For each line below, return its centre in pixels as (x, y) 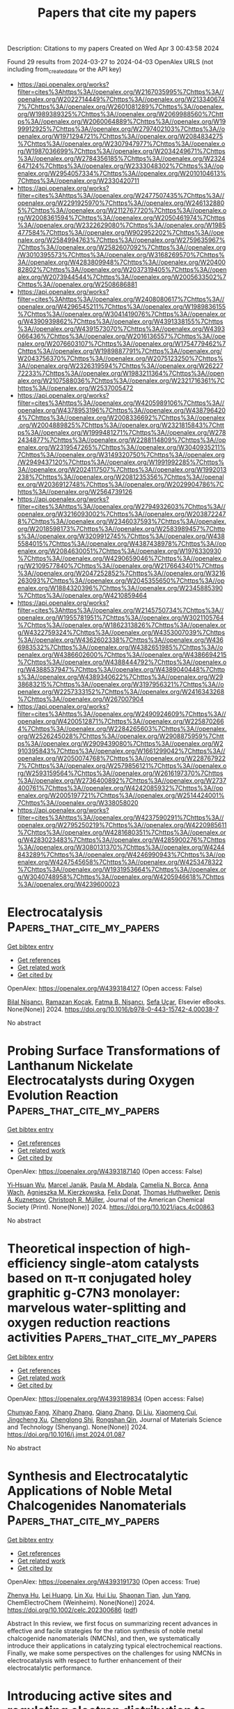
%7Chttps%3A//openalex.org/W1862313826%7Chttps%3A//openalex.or (122, 624)
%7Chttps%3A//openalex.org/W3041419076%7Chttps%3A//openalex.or (122, 314)
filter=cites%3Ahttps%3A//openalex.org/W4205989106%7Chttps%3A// (121, 403)
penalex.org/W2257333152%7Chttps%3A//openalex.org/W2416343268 (121, 691)
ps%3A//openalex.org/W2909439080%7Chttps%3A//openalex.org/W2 (120, 743)
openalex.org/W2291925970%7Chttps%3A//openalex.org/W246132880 (121, 203)
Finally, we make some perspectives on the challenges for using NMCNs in (115, 1653)
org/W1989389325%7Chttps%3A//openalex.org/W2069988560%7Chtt (120, 114)
